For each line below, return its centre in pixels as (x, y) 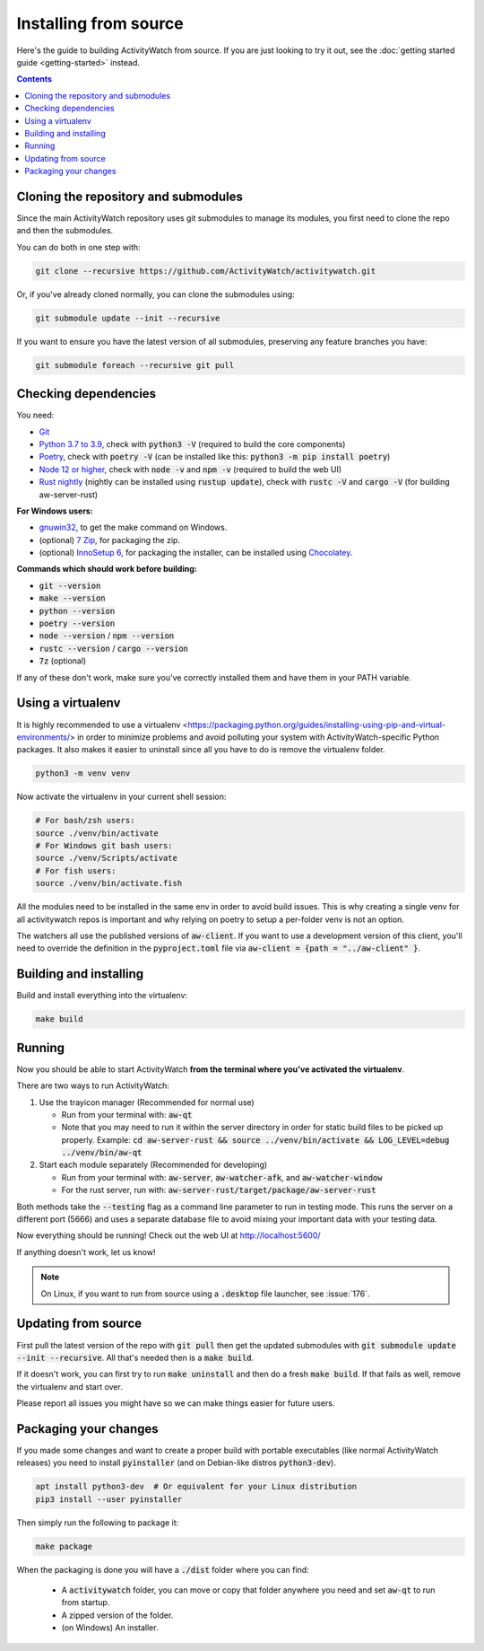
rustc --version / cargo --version (113, 648)
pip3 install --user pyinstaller (109, 1499)
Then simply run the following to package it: (98, 1523)
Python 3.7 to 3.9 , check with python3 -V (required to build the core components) (192, 443)
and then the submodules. (65, 231)
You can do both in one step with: (78, 247)
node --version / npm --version (107, 636)
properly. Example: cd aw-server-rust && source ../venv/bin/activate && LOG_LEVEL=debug (255, 1139)
